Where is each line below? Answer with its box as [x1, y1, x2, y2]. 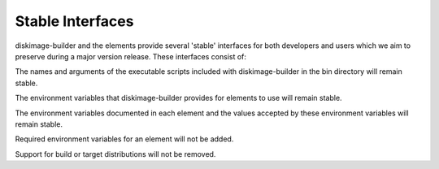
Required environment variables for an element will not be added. [15, 134, 234, 144]
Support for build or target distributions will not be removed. [15, 149, 216, 158]
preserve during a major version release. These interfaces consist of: [15, 51, 247, 61]
